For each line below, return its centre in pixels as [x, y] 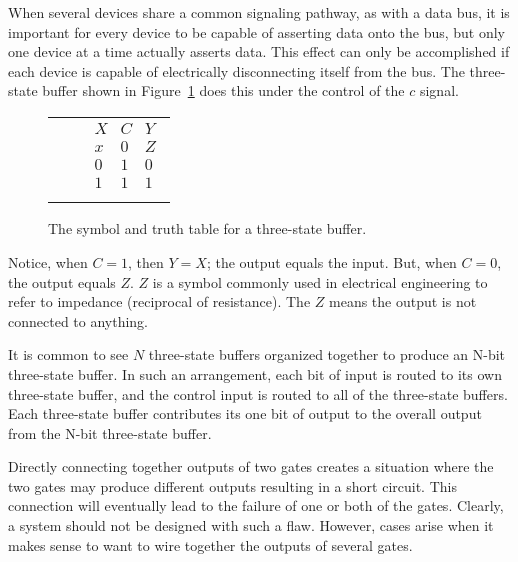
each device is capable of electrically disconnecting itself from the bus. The [236, 70]
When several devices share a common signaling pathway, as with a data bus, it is [259, 12]
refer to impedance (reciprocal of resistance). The [159, 301]
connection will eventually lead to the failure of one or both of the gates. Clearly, [256, 505]
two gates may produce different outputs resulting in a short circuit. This [232, 485]
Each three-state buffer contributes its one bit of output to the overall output [245, 413]
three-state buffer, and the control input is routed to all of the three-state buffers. [258, 393]
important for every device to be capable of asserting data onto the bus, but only [257, 31]
